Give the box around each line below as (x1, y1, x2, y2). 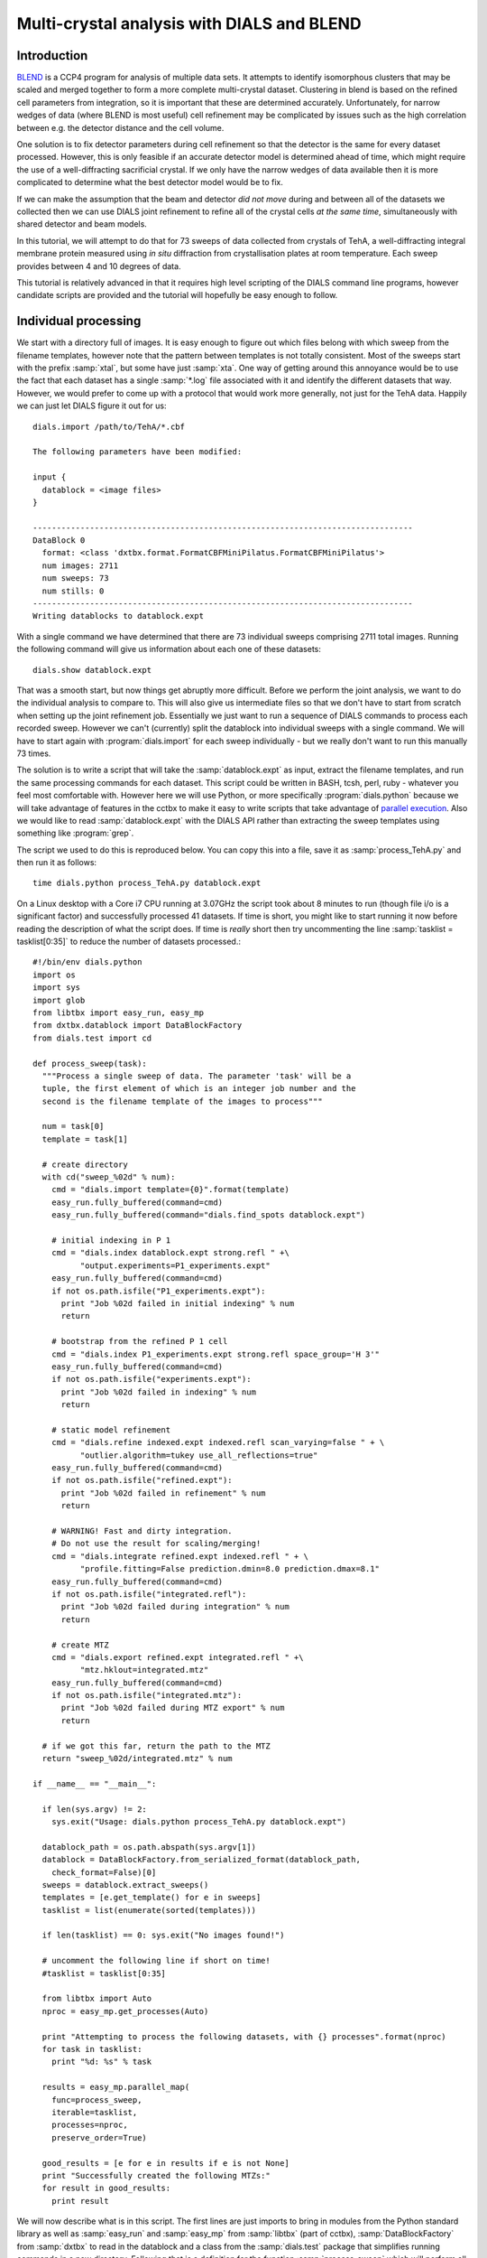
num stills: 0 (41, 585, 105, 596)
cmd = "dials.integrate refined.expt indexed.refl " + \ (51, 1551, 308, 1562)
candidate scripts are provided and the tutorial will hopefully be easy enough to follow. (16, 290, 338, 301)
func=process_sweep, (51, 2095, 142, 2104)
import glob (32, 994, 86, 1005)
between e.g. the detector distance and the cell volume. (16, 122, 225, 133)
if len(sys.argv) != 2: (41, 1804, 148, 1815)
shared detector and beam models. (16, 219, 148, 229)
